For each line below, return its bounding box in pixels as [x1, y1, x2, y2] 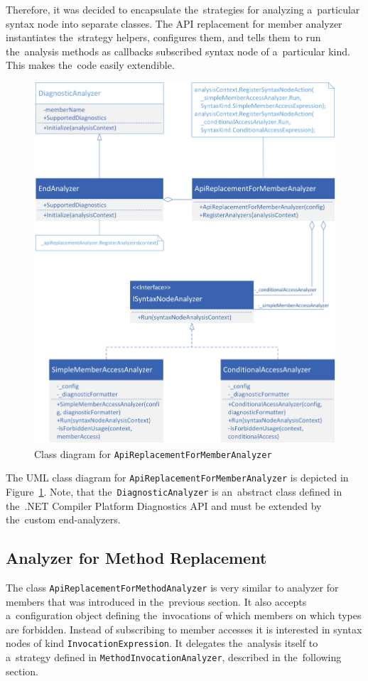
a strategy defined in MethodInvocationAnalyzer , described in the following [6, 650, 342, 664]
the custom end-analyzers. [6, 512, 121, 527]
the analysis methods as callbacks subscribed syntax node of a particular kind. [6, 43, 350, 58]
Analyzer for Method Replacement [6, 547, 267, 569]
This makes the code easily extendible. [6, 58, 175, 72]
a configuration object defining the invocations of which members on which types [6, 608, 362, 623]
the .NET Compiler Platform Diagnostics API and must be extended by [6, 498, 322, 513]
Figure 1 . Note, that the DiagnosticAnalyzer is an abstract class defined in [6, 484, 342, 499]
